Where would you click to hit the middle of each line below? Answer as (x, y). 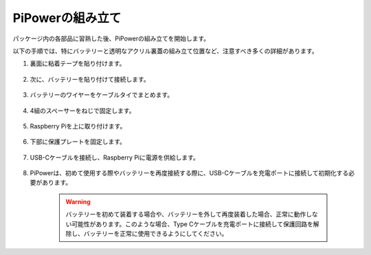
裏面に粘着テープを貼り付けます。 (78, 64)
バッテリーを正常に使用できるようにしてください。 (156, 234)
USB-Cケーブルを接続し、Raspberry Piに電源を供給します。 (114, 157)
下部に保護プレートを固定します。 (78, 142)
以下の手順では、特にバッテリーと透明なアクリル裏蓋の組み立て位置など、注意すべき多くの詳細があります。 (166, 51)
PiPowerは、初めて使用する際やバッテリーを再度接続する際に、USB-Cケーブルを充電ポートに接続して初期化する (189, 173)
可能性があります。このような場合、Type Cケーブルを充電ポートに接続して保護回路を (192, 224)
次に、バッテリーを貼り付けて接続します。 (90, 79)
